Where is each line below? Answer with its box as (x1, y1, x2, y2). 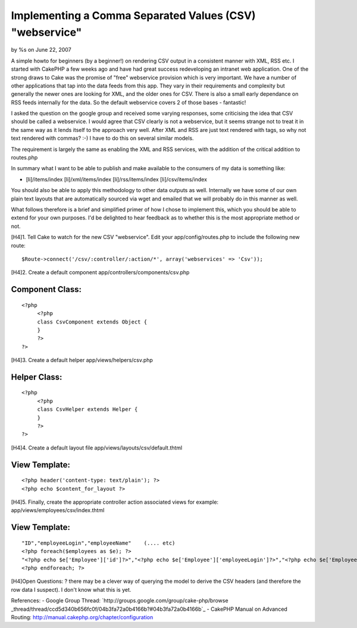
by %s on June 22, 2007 (11, 46, 71, 54)
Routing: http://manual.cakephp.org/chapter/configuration (11, 613, 154, 621)
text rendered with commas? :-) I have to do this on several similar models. (11, 134, 194, 142)
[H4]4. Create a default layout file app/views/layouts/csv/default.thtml (11, 444, 183, 451)
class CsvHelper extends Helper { (37, 406, 138, 413)
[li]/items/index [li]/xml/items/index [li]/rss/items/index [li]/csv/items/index (26, 175, 208, 183)
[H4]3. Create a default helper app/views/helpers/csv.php (11, 357, 153, 364)
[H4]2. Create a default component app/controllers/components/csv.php (11, 269, 190, 276)
